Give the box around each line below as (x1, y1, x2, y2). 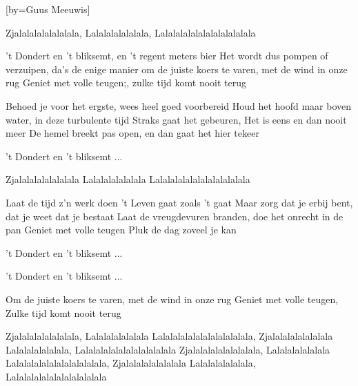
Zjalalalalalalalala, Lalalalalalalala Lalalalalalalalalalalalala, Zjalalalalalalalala (6, 329, 333, 343)
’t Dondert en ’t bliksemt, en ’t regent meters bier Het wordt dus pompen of (6, 48, 328, 63)
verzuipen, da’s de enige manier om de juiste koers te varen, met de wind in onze (6, 61, 348, 76)
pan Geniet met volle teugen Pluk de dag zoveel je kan (6, 222, 237, 237)
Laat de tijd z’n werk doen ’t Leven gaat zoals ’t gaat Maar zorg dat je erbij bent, (6, 195, 353, 209)
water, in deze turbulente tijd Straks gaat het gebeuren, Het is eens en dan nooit (6, 112, 347, 126)
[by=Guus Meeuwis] (6, 2, 90, 16)
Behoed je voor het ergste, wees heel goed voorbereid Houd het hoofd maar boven (6, 98, 352, 113)
